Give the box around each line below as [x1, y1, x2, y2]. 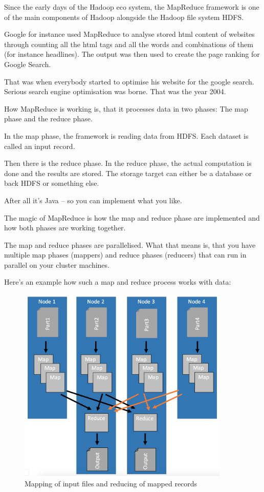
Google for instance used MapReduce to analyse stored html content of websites [4, 29, 255, 39]
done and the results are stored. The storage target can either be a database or [4, 167, 252, 178]
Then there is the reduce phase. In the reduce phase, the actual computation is [4, 158, 252, 168]
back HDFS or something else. [4, 178, 99, 188]
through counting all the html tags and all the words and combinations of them [4, 38, 253, 49]
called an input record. [4, 140, 75, 151]
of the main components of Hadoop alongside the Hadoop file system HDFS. [4, 11, 244, 22]
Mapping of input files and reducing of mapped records [25, 478, 197, 488]
